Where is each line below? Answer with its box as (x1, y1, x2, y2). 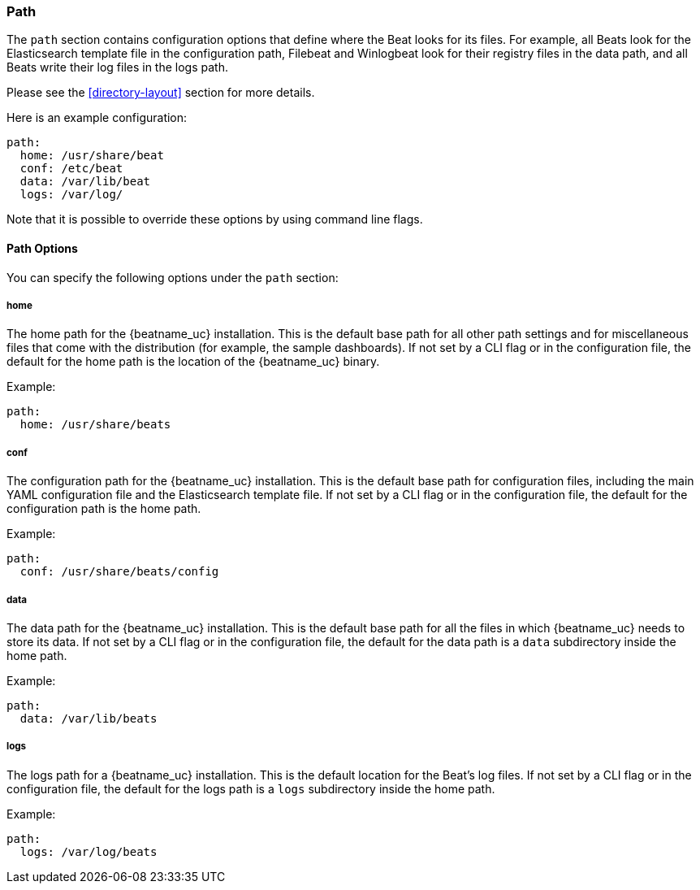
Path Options (6, 241, 78, 255)
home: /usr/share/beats (19, 418, 171, 432)
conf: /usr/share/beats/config (19, 565, 219, 579)
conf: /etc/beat (19, 162, 123, 176)
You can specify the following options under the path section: (6, 270, 339, 284)
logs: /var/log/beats (19, 844, 158, 858)
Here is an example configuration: (6, 111, 188, 125)
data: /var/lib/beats (19, 711, 158, 725)
